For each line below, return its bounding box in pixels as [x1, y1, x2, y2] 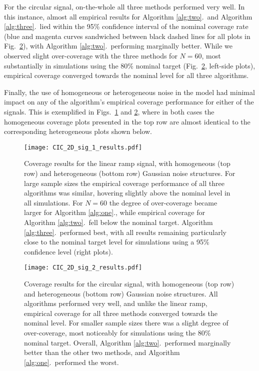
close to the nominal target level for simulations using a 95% [24, 236, 209, 247]
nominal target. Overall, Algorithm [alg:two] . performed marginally [24, 337, 231, 347]
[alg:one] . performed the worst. [24, 356, 119, 367]
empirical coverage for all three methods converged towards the [24, 307, 217, 318]
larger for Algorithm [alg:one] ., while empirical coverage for [24, 207, 205, 217]
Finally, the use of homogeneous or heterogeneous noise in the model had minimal [4, 86, 255, 97]
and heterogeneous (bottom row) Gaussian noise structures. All [24, 288, 218, 298]
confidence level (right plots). [24, 246, 113, 256]
